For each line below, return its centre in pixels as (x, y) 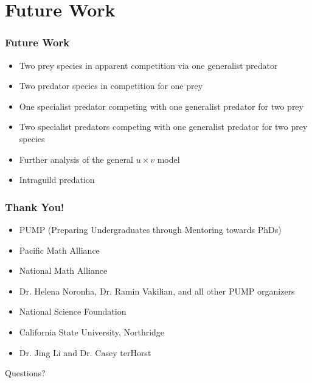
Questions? (25, 373)
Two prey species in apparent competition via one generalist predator (148, 65)
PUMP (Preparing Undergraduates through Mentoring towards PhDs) (150, 229)
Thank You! (35, 206)
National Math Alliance (63, 270)
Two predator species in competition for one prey (111, 86)
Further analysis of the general (76, 159)
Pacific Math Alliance (59, 250)
